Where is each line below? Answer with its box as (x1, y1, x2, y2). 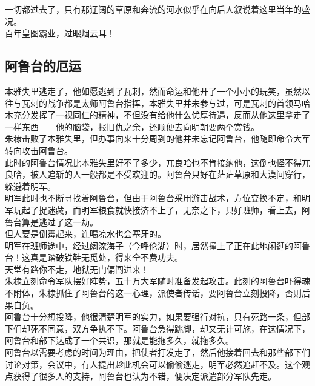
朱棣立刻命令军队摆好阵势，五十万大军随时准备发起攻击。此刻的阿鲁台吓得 (5, 275, 302, 287)
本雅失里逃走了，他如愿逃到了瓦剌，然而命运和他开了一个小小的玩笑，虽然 (5, 84, 302, 97)
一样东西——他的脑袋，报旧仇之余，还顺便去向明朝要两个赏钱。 (5, 120, 259, 133)
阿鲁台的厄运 (5, 56, 81, 75)
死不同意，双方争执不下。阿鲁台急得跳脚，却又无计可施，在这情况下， (30, 322, 310, 334)
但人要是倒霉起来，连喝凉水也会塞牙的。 (5, 227, 166, 240)
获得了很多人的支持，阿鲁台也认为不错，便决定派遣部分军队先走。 (13, 370, 276, 382)
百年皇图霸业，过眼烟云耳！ (5, 27, 115, 39)
